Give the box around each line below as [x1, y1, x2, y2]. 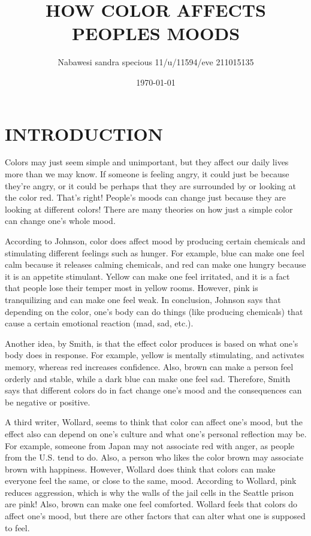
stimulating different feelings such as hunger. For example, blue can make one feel [5, 246, 304, 259]
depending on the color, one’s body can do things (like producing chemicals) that [5, 305, 303, 317]
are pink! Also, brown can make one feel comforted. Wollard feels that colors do [5, 498, 298, 510]
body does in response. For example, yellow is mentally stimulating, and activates [5, 349, 304, 361]
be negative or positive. [5, 395, 90, 408]
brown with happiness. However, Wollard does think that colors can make [5, 462, 276, 475]
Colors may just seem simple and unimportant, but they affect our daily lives [5, 156, 289, 168]
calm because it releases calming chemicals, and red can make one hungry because [5, 258, 306, 271]
